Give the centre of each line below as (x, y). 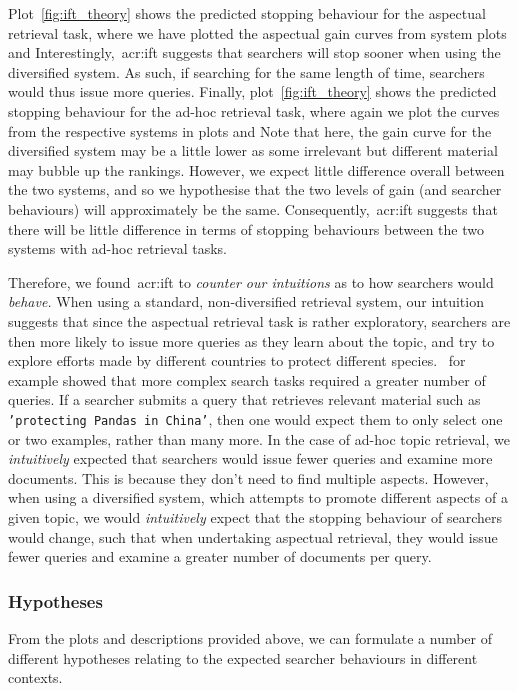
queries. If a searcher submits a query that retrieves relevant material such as (244, 399)
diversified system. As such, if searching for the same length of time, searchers (246, 71)
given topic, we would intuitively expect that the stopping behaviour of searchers (255, 516)
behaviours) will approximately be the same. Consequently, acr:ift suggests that (253, 208)
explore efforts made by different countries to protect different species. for (237, 360)
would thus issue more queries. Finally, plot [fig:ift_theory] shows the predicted (252, 91)
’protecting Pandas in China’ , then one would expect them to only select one (255, 418)
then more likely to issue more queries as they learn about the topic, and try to (251, 340)
